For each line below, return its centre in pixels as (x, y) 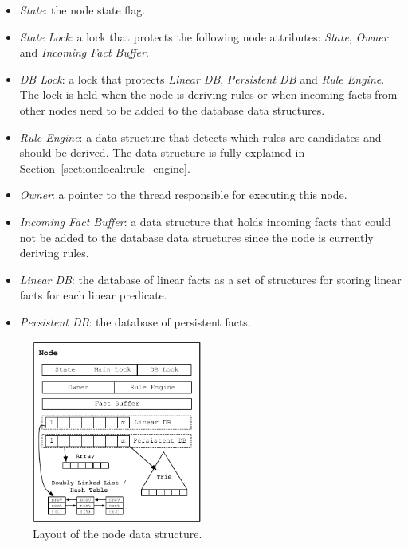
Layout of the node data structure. (118, 533)
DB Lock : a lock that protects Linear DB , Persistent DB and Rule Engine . (202, 78)
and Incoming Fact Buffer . (84, 52)
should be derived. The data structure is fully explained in (162, 152)
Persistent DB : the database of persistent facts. (135, 321)
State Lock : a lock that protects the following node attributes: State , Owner (204, 36)
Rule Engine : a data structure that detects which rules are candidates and (200, 137)
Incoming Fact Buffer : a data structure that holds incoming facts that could (205, 221)
